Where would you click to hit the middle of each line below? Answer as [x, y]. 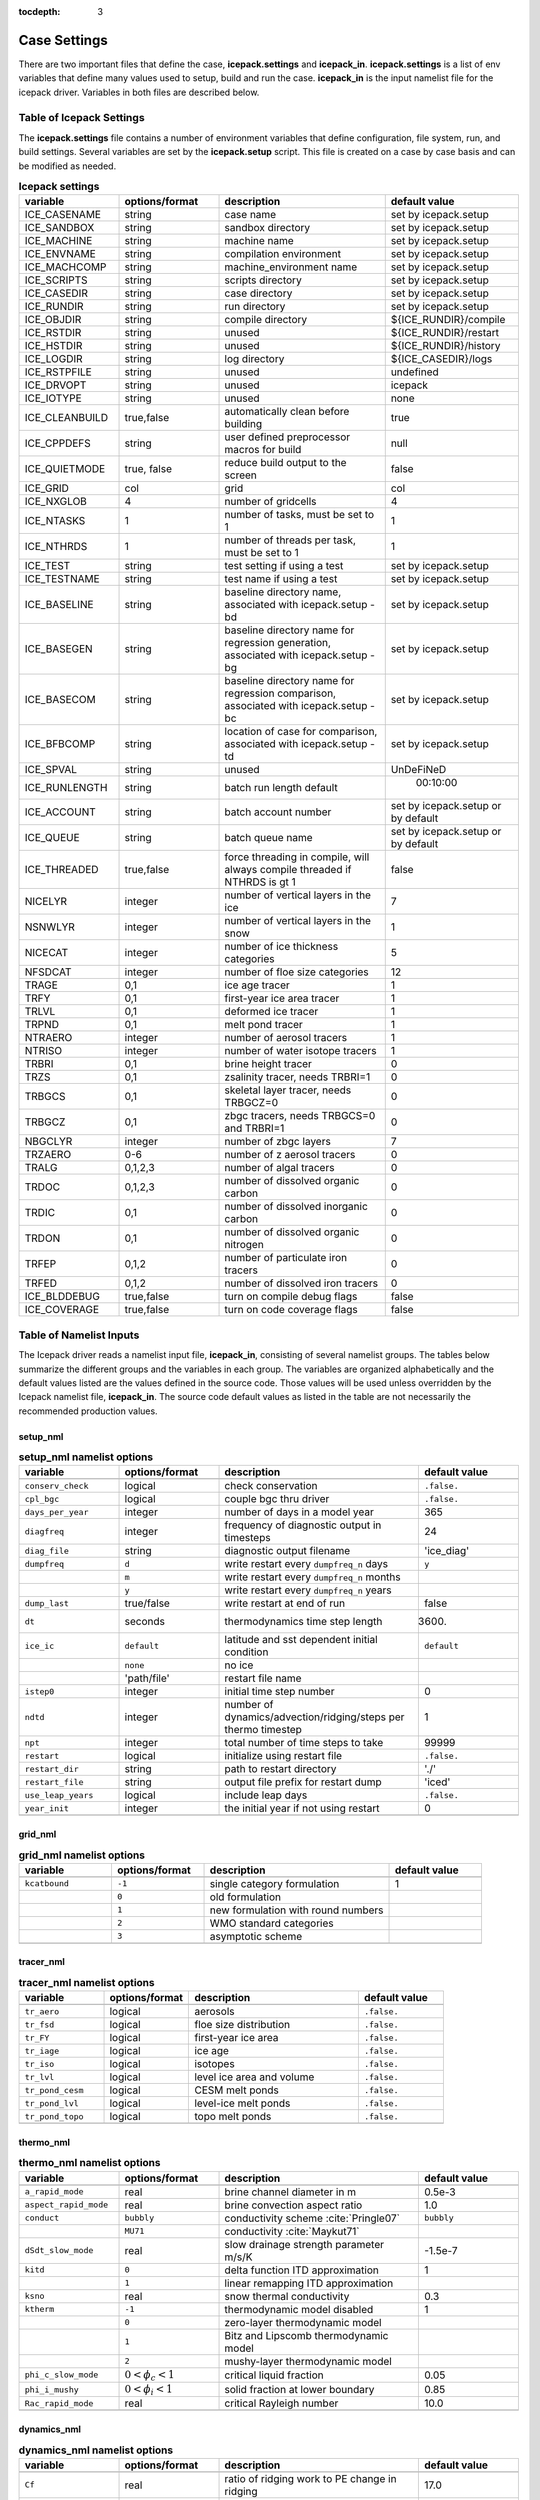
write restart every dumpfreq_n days [306, 1564]
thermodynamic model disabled [299, 2309]
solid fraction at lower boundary [299, 2390]
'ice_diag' [446, 1551]
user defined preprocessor [287, 437]
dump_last [47, 1603]
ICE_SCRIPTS [56, 280]
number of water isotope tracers [300, 1051]
